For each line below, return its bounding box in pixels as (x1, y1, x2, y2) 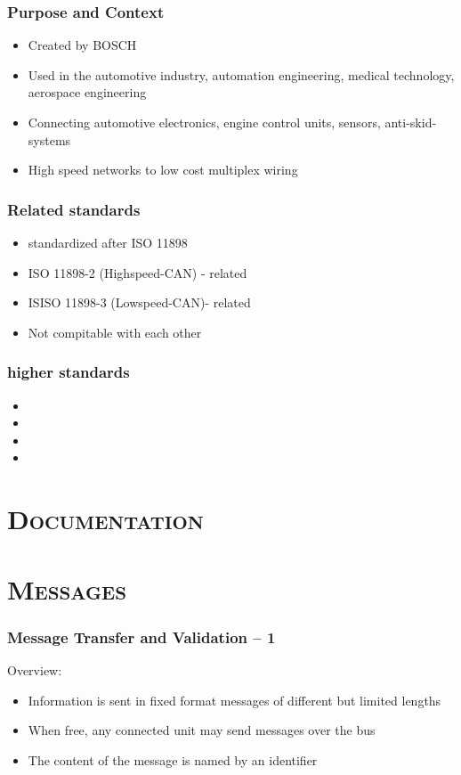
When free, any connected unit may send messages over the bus (28, 721, 376, 739)
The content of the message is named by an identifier (28, 750, 318, 769)
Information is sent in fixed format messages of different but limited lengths (28, 690, 441, 709)
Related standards (7, 198, 141, 220)
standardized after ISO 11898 (28, 233, 188, 251)
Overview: (7, 660, 62, 679)
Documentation (7, 501, 204, 537)
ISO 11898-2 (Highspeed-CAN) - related (28, 263, 247, 281)
